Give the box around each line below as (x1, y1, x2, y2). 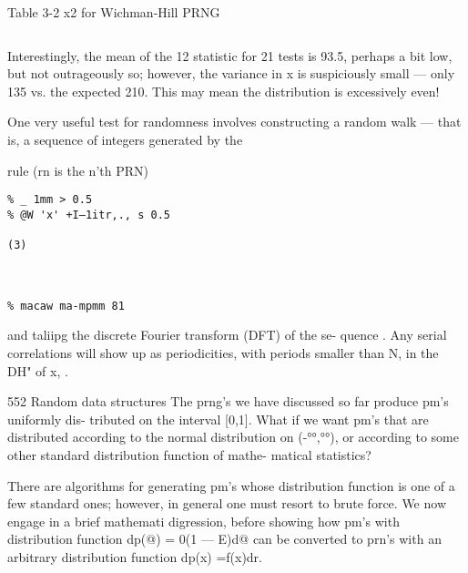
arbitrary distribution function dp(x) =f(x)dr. (7, 547, 262, 566)
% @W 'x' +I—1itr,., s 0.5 (7, 208, 170, 221)
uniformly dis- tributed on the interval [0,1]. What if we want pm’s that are (7, 409, 429, 428)
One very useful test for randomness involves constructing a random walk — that (7, 112, 462, 131)
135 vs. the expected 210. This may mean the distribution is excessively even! (7, 81, 440, 100)
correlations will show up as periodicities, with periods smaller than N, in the (7, 343, 439, 362)
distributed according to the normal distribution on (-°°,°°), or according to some (7, 427, 459, 446)
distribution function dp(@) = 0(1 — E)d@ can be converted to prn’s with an (7, 529, 442, 548)
